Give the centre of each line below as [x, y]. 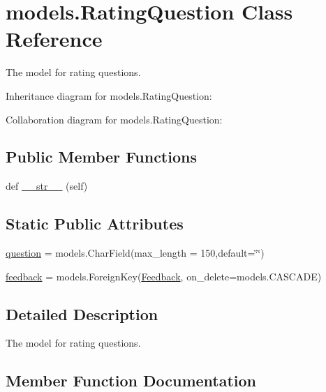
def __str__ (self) [47, 186]
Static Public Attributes [95, 224]
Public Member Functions [101, 157]
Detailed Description [82, 314]
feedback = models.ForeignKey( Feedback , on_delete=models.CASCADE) [164, 276]
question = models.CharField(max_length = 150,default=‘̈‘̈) [135, 253]
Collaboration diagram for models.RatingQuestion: [114, 119]
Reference [54, 39]
